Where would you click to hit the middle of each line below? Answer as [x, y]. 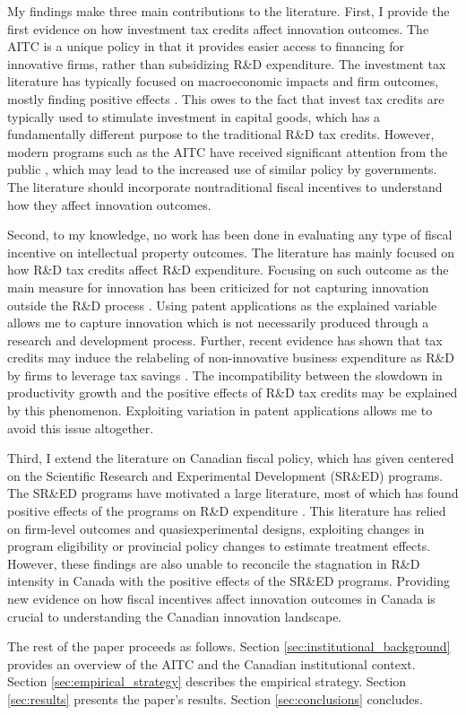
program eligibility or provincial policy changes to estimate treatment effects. [219, 546]
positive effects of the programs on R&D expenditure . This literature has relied [227, 511]
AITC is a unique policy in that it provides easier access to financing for [206, 46]
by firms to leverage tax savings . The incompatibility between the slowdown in [225, 375]
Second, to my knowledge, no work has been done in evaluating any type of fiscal [230, 235]
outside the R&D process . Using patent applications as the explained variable [222, 305]
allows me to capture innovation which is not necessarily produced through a [218, 323]
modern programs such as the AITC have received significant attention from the [228, 151]
